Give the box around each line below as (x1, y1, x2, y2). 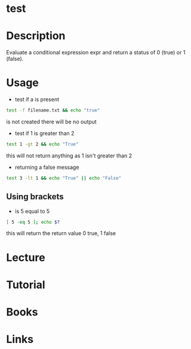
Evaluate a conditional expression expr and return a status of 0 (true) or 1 (6, 49, 186, 56)
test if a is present (14, 96, 60, 103)
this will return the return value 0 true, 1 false (6, 230, 116, 237)
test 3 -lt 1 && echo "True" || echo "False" (6, 175, 121, 181)
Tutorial (6, 278, 46, 291)
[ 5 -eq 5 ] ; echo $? (6, 219, 60, 225)
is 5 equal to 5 (14, 208, 50, 215)
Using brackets (6, 192, 64, 202)
